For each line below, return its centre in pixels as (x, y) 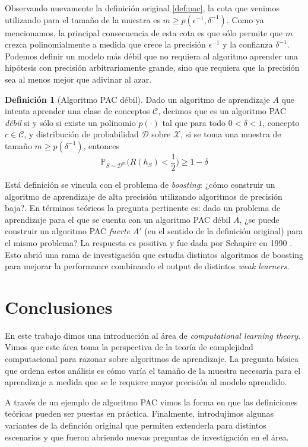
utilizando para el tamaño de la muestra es (82, 19)
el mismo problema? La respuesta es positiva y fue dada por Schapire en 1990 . (149, 242)
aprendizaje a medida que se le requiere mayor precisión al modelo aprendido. (146, 382)
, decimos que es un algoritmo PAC (222, 111)
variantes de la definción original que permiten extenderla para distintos (136, 425)
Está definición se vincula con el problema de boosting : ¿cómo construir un (140, 184)
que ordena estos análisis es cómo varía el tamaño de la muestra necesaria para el (153, 370)
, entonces (101, 145)
